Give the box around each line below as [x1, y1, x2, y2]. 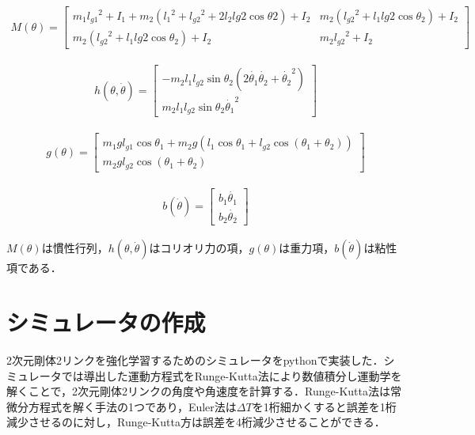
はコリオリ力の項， [149, 240, 249, 256]
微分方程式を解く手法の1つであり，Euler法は [6, 398, 237, 414]
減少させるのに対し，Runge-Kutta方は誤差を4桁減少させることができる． [6, 414, 386, 430]
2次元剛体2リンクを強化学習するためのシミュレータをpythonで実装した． [6, 352, 384, 369]
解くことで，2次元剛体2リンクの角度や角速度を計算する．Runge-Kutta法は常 [6, 383, 401, 399]
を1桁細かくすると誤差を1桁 [252, 398, 397, 414]
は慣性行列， [41, 240, 108, 256]
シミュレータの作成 [6, 306, 206, 339]
